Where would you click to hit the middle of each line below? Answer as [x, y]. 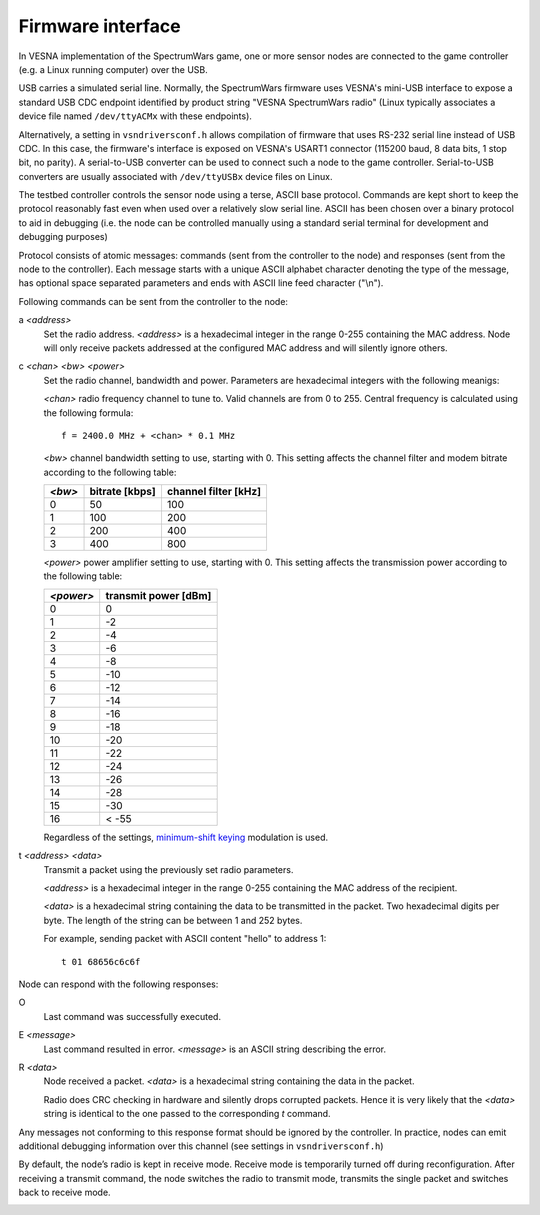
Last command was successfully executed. [132, 1016]
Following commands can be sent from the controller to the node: [153, 301]
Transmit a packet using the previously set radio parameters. [168, 869]
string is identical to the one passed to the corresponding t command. [187, 1114]
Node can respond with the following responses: [118, 984]
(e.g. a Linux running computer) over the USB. [113, 69]
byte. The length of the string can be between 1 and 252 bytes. [173, 920]
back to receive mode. [64, 1192]
